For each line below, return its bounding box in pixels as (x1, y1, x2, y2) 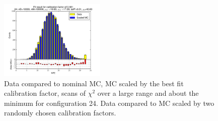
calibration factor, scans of (4, 88, 86, 98)
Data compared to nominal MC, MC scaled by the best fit (4, 78, 184, 88)
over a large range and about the (97, 88, 199, 98)
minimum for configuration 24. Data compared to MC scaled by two (4, 97, 214, 108)
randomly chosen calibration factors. (4, 107, 116, 118)
